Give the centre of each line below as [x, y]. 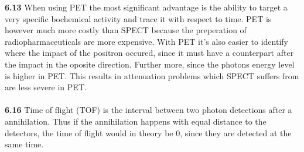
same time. [24, 144]
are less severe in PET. [46, 87]
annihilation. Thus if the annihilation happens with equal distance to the [136, 121]
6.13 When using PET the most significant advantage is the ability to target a [146, 7]
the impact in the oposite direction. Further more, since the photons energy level [150, 64]
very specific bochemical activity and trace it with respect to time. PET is [138, 18]
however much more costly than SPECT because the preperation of [126, 30]
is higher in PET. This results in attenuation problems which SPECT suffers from [152, 75]
